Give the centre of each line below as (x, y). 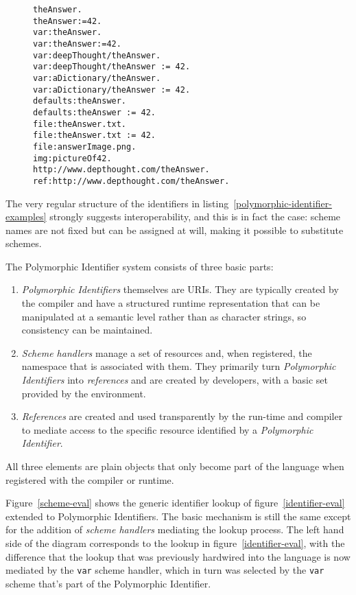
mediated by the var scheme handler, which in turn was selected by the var (165, 570)
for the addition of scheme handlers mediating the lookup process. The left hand (175, 529)
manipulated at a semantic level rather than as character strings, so (164, 316)
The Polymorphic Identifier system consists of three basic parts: (140, 266)
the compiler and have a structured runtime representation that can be (171, 303)
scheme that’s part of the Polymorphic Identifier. (108, 583)
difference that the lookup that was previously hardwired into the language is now (178, 556)
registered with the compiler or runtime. (90, 479)
